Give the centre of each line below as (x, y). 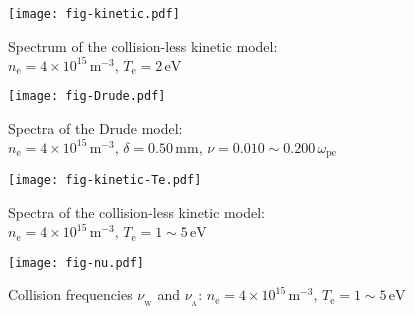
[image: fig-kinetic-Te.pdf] (105, 180)
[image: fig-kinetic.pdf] (94, 14)
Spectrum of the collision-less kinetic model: (143, 45)
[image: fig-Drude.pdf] (87, 96)
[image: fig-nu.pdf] (76, 262)
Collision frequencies (70, 294)
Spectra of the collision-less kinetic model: (136, 212)
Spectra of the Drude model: (95, 127)
